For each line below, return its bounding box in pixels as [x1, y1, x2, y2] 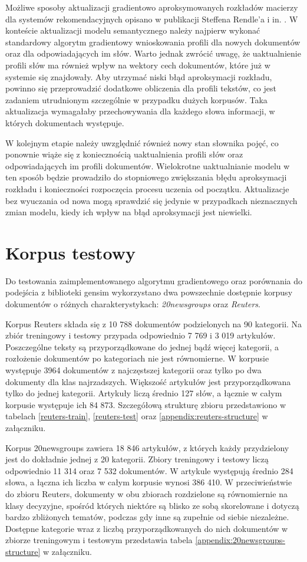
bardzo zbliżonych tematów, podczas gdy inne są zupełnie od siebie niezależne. [5, 511, 289, 523]
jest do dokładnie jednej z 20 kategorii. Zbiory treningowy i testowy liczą [5, 453, 269, 465]
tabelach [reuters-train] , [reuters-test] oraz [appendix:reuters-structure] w [5, 410, 268, 422]
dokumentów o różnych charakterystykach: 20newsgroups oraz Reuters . [5, 298, 260, 310]
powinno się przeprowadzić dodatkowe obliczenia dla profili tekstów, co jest [5, 82, 276, 94]
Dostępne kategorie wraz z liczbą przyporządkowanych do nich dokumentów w [5, 522, 288, 534]
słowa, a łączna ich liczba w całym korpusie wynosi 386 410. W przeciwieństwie [5, 476, 292, 488]
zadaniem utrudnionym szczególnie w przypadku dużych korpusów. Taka [5, 93, 268, 106]
